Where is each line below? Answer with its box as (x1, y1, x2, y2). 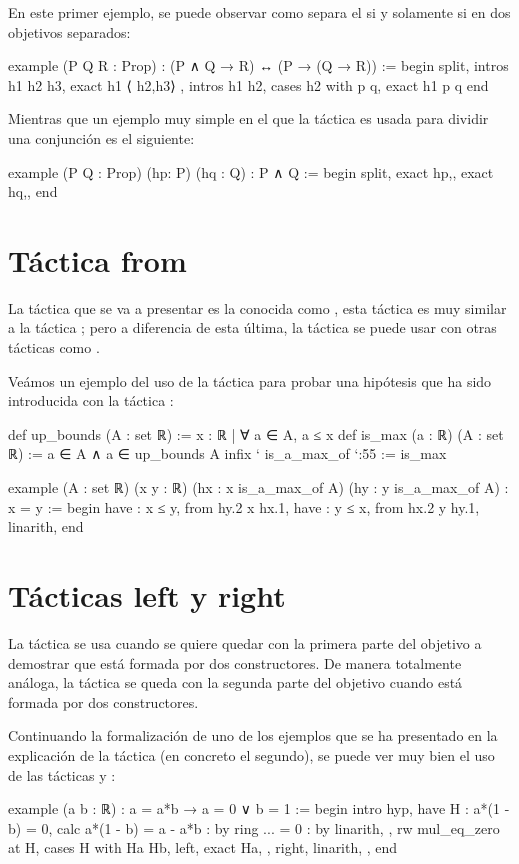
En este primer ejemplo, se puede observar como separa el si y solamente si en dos (8, 2, 511, 22)
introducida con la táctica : (8, 390, 174, 411)
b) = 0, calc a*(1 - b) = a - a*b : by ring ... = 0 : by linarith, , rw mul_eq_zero (8, 817, 500, 838)
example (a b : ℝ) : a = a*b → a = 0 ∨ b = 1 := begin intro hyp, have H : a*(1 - (8, 798, 510, 819)
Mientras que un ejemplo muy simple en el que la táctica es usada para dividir (8, 108, 489, 129)
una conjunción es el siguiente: (8, 127, 195, 148)
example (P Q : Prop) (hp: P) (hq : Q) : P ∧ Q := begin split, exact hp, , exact (8, 161, 494, 182)
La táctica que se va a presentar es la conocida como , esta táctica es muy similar (8, 297, 507, 318)
